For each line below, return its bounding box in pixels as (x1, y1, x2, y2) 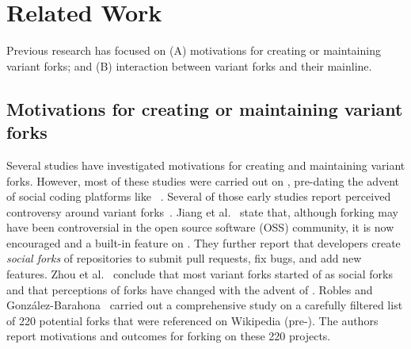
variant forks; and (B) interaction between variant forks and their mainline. (6, 57, 372, 74)
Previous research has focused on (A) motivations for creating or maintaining (6, 42, 381, 59)
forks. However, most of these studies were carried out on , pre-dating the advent (6, 172, 400, 189)
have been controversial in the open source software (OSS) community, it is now (6, 219, 394, 236)
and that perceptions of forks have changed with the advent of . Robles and (6, 281, 373, 297)
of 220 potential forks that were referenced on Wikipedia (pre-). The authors (6, 312, 379, 328)
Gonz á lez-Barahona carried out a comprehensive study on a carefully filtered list (6, 297, 403, 313)
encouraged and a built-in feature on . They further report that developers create (6, 234, 401, 251)
